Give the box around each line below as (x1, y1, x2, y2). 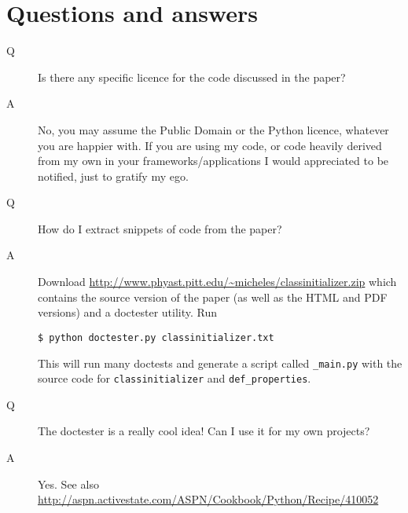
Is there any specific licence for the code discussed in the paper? (38, 68, 346, 85)
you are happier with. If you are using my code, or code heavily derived (38, 137, 382, 153)
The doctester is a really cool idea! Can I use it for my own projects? (38, 423, 370, 439)
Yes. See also (38, 475, 99, 492)
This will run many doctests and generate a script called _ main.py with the (38, 354, 402, 371)
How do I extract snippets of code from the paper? (38, 220, 282, 236)
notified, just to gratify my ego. (38, 167, 189, 184)
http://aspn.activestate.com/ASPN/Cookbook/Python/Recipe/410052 (38, 491, 379, 508)
